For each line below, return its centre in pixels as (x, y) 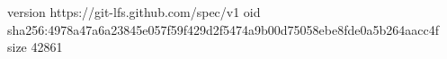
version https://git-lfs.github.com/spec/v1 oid (134, 12)
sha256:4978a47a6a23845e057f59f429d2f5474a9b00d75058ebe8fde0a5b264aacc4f (223, 29)
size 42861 (35, 47)
